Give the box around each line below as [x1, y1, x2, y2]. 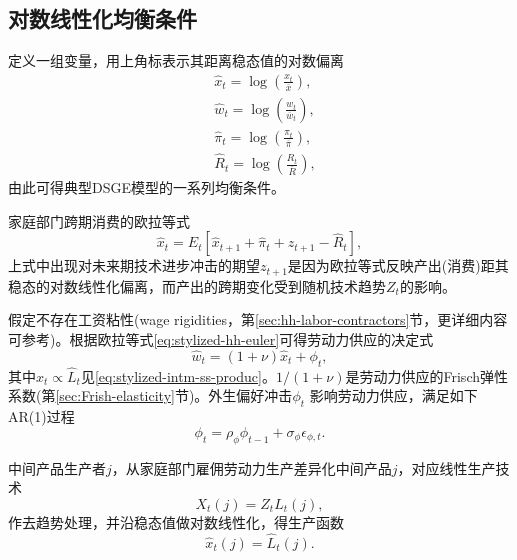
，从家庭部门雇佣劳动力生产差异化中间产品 [111, 457, 392, 478]
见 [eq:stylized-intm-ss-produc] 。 [80, 365, 276, 386]
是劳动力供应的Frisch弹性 [345, 365, 508, 386]
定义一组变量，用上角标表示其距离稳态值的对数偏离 [8, 50, 344, 71]
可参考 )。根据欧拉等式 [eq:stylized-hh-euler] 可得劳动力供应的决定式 [8, 328, 434, 349]
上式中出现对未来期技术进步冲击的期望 [8, 255, 260, 276]
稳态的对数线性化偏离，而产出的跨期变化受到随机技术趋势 [8, 275, 386, 296]
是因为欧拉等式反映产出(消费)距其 [287, 255, 509, 276]
